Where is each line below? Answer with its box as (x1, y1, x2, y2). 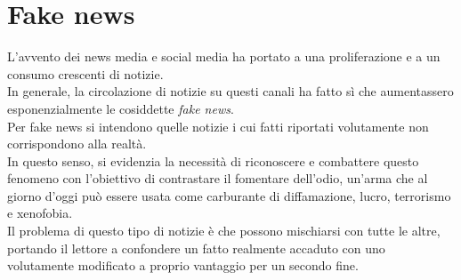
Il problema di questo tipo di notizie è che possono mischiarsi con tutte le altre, (7, 221, 441, 240)
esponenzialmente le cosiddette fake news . (7, 99, 234, 117)
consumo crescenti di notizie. (7, 64, 164, 83)
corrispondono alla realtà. (7, 134, 147, 153)
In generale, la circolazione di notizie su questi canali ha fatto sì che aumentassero (7, 82, 454, 100)
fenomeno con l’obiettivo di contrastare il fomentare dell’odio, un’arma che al (7, 169, 428, 188)
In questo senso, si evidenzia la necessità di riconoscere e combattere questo (7, 151, 419, 170)
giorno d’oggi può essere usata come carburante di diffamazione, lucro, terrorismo (7, 186, 451, 204)
